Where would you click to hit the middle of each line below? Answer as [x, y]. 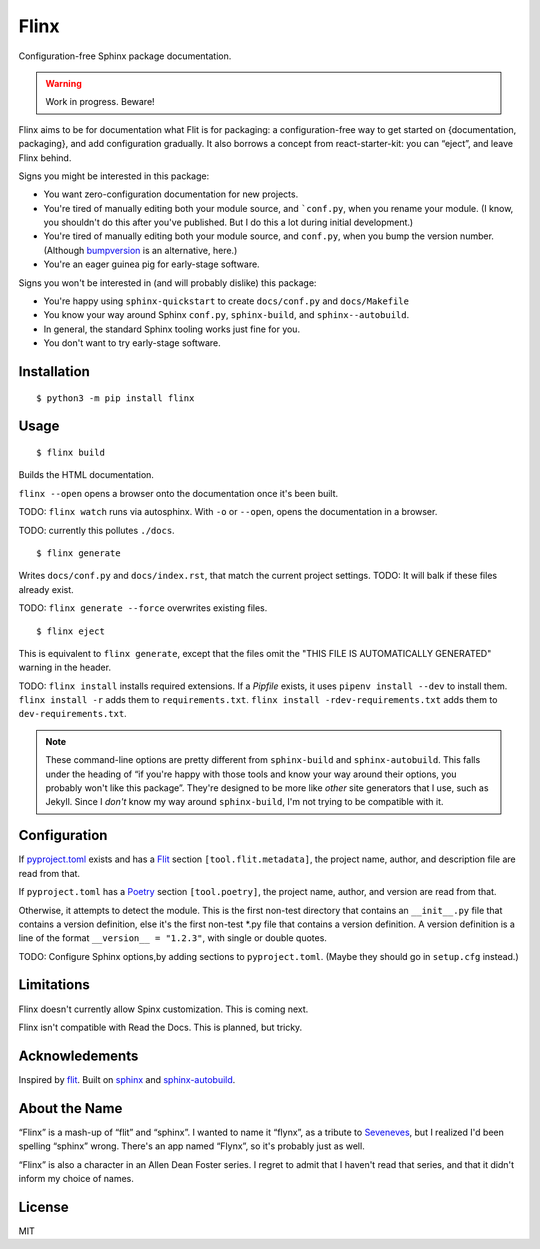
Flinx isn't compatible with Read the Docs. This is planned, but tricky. [160, 1027]
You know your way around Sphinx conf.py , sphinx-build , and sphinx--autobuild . [226, 315]
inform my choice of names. [76, 1178]
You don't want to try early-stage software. [132, 343]
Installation [54, 371]
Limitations [54, 985]
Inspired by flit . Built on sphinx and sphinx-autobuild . [127, 1079]
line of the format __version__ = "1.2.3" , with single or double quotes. [172, 938]
